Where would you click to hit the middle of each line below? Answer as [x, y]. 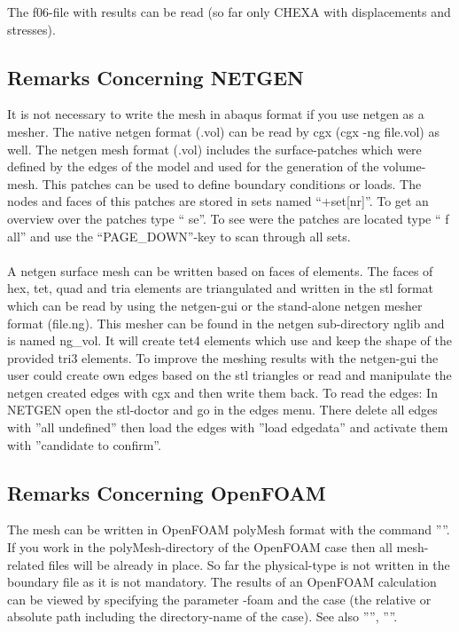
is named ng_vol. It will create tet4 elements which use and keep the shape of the [229, 340]
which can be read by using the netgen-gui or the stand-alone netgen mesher [215, 305]
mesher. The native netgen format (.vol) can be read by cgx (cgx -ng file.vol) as [223, 131]
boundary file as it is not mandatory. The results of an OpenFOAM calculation [222, 582]
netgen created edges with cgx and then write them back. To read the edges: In [222, 392]
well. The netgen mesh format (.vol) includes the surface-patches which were [214, 149]
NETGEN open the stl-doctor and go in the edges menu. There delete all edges [222, 410]
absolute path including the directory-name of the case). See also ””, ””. [202, 616]
